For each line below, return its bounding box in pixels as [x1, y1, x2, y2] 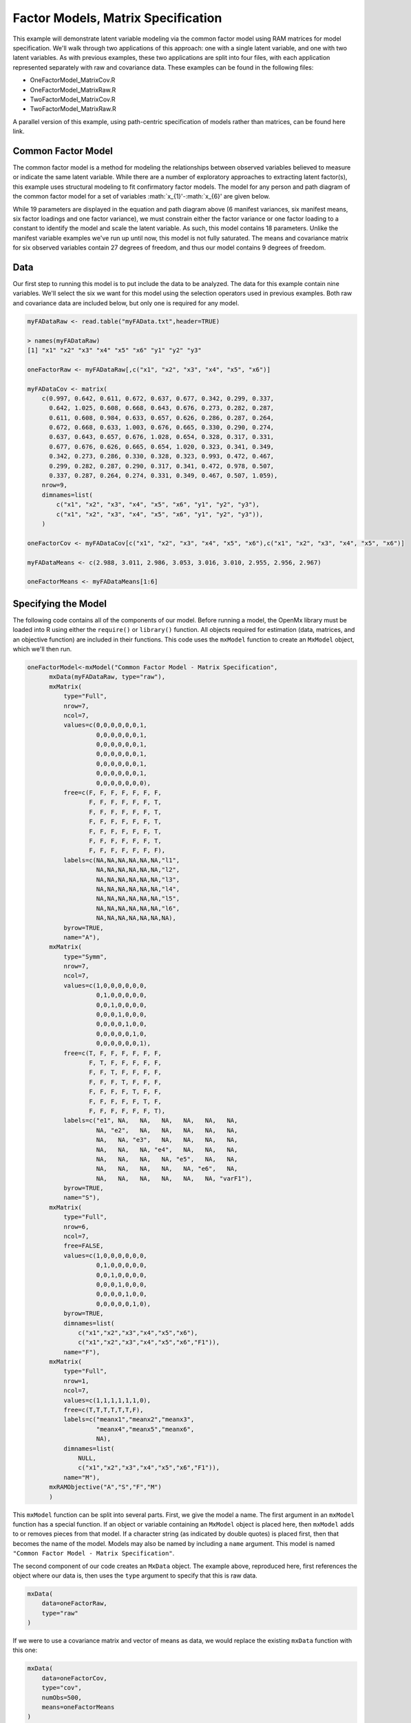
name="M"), [63, 1474, 101, 1481]
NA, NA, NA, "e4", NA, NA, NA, [96, 1145, 238, 1154]
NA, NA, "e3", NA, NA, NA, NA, [96, 1136, 238, 1144]
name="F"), [63, 1348, 101, 1356]
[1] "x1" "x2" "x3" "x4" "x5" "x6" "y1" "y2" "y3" [27, 346, 202, 354]
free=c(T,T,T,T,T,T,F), [63, 1406, 144, 1414]
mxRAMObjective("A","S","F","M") [49, 1483, 162, 1491]
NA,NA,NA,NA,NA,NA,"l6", [96, 904, 180, 913]
